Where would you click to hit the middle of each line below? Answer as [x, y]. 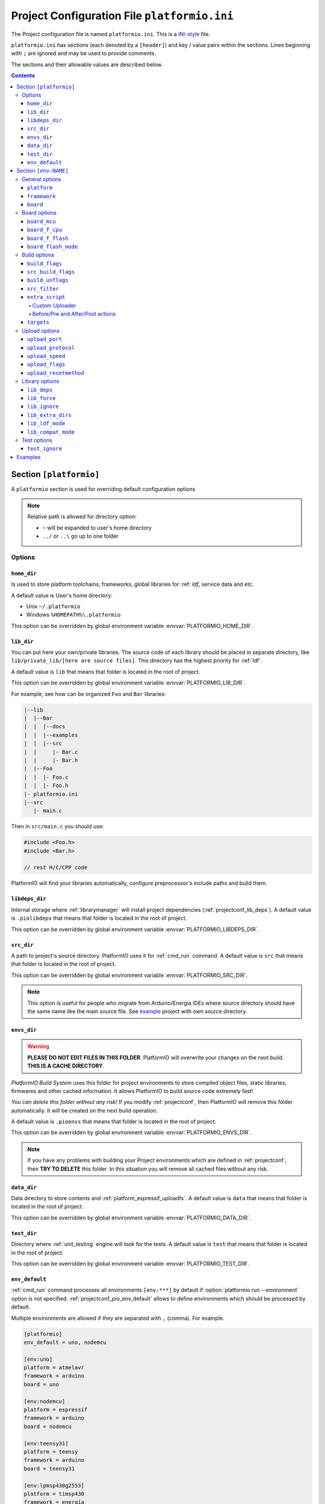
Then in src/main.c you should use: [57, 827]
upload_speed [46, 356]
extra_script [46, 297]
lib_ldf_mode [46, 424]
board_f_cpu [45, 230]
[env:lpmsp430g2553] [54, 1485]
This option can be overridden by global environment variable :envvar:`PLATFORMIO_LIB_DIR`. [128, 683]
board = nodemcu [48, 1426]
